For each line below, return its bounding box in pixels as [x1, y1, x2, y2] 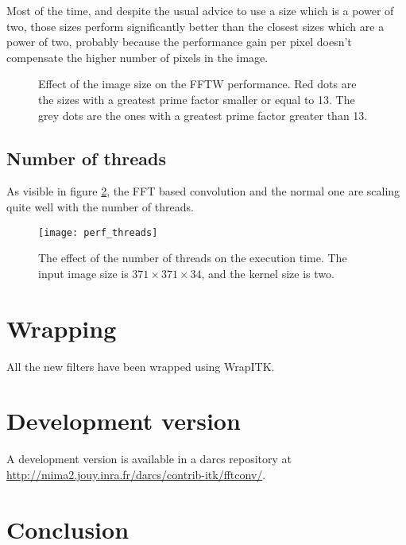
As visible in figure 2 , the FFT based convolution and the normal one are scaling [6, 183, 400, 199]
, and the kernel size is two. [201, 265, 334, 281]
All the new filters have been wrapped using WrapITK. [6, 358, 275, 374]
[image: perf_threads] [38, 226, 158, 238]
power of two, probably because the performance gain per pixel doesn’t [6, 33, 352, 50]
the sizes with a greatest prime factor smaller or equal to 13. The [38, 91, 355, 107]
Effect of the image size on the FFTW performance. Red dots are [38, 75, 357, 92]
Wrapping [6, 311, 117, 344]
